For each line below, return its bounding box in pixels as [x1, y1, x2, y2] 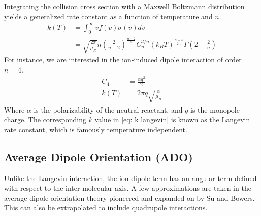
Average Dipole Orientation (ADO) [4, 149, 193, 164]
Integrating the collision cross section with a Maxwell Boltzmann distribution [4, 1, 245, 11]
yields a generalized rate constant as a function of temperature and [4, 11, 213, 21]
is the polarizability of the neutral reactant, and [34, 104, 183, 115]
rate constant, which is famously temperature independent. [4, 124, 187, 134]
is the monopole [190, 104, 240, 115]
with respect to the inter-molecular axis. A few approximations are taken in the [4, 183, 251, 193]
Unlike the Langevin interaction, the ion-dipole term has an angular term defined [4, 172, 257, 183]
